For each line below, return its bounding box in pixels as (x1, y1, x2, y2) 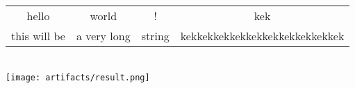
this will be (11, 28, 65, 44)
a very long (76, 28, 131, 44)
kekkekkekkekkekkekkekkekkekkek (180, 28, 345, 44)
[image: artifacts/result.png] (6, 72, 150, 82)
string (141, 28, 170, 44)
